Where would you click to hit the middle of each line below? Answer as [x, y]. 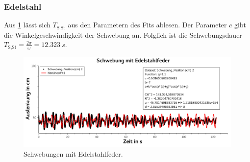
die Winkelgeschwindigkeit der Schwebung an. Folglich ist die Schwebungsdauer [123, 35]
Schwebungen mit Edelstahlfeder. [73, 153]
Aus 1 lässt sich [27, 25]
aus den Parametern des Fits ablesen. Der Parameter [147, 25]
